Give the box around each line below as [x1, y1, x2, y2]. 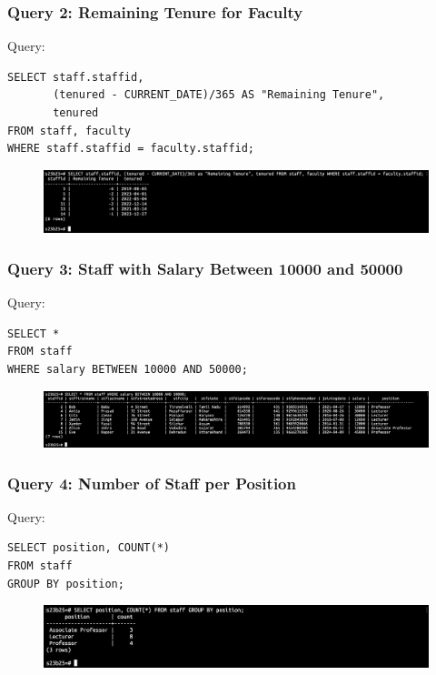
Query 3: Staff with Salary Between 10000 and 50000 [7, 257, 403, 279]
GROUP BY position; [7, 577, 124, 590]
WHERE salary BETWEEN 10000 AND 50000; [7, 362, 248, 376]
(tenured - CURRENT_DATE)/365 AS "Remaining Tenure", [53, 88, 385, 102]
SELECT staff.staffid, [7, 70, 144, 84]
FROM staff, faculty [7, 124, 132, 137]
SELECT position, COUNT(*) [7, 541, 170, 555]
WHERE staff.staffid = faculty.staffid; [7, 142, 255, 156]
